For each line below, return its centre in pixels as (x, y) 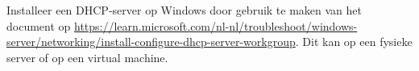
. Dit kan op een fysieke (354, 42)
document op (39, 25)
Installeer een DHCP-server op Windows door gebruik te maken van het (185, 10)
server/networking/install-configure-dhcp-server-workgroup (151, 42)
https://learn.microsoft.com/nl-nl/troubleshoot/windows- (216, 25)
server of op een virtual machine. (87, 57)
